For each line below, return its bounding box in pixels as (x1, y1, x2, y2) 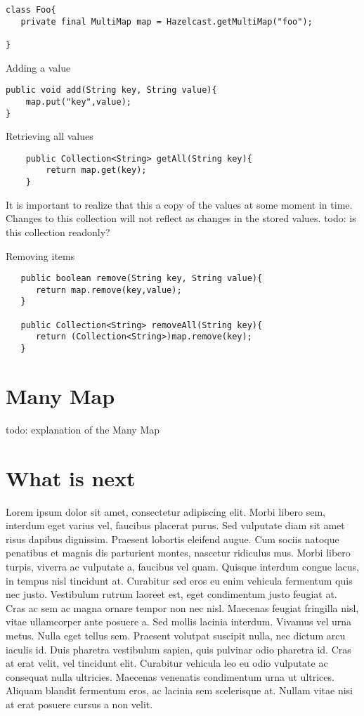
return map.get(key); (46, 165, 147, 176)
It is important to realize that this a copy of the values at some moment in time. (6, 197, 353, 211)
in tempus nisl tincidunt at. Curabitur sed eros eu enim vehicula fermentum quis (6, 573, 353, 587)
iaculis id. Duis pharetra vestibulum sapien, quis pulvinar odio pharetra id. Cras (6, 642, 351, 656)
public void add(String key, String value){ (6, 85, 217, 96)
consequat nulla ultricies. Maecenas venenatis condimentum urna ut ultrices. (6, 669, 334, 684)
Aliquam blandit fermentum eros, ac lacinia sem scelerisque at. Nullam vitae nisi (6, 683, 353, 698)
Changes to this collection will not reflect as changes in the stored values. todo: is (6, 211, 356, 226)
